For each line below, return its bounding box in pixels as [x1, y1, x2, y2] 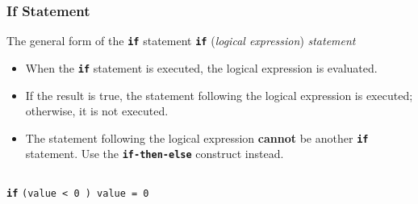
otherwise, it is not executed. [25, 102, 169, 119]
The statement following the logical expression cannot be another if [25, 129, 369, 146]
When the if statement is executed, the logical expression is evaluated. [25, 59, 378, 76]
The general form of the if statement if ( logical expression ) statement [6, 32, 356, 49]
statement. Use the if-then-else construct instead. [25, 145, 284, 162]
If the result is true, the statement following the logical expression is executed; [25, 86, 413, 103]
